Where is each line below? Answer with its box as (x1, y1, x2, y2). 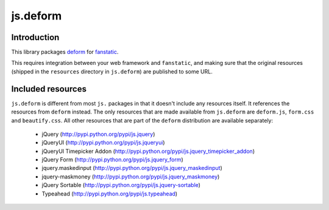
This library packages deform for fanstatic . (11, 49, 119, 56)
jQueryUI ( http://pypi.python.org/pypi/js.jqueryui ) (41, 139, 165, 146)
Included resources (11, 84, 87, 94)
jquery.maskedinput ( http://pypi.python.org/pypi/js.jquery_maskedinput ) (41, 164, 222, 172)
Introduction (11, 32, 60, 42)
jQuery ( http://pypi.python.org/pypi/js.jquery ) (41, 130, 155, 138)
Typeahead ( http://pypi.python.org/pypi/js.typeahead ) (41, 190, 178, 197)
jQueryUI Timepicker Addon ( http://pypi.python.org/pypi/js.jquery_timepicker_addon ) (41, 147, 255, 155)
